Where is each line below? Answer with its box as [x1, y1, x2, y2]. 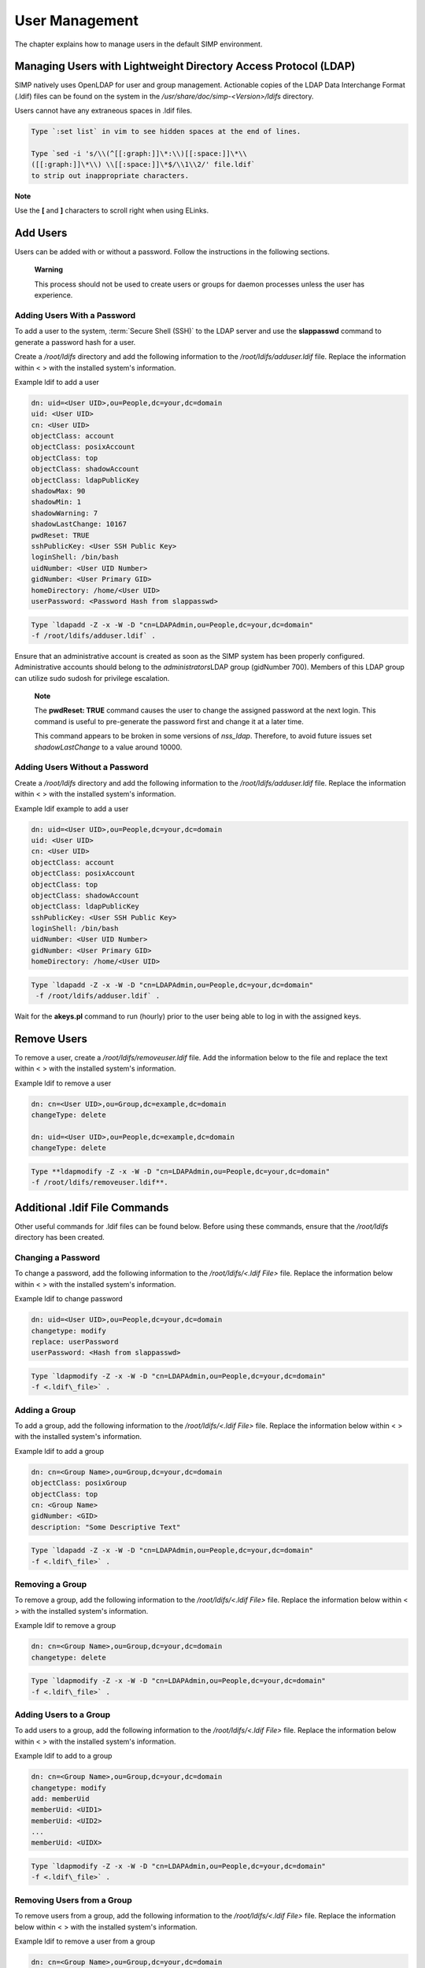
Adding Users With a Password [14, 310, 136, 320]
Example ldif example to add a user [14, 804, 129, 813]
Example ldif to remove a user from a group [14, 1937, 156, 1946]
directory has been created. [14, 1233, 105, 1242]
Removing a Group [14, 1579, 87, 1590]
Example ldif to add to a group [14, 1752, 113, 1761]
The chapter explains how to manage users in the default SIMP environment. [14, 39, 263, 49]
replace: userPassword [31, 1337, 119, 1346]
